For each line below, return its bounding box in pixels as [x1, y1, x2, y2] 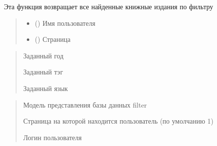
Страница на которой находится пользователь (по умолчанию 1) [23, 116, 214, 126]
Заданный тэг [23, 67, 63, 77]
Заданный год [23, 50, 64, 60]
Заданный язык [23, 83, 68, 93]
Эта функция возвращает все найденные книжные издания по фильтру [4, 1, 214, 11]
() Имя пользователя [35, 18, 96, 28]
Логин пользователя [23, 132, 82, 142]
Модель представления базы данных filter [23, 99, 147, 109]
